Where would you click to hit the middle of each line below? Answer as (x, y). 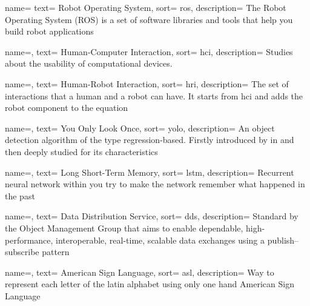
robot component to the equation (67, 108)
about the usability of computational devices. (89, 63)
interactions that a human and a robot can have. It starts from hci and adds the (154, 95)
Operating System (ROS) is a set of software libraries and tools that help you (149, 19)
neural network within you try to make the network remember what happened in (155, 184)
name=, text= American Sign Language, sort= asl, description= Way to (140, 272)
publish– (283, 240)
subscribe (22, 252)
